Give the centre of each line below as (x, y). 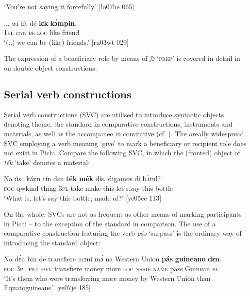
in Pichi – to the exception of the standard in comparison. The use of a (110, 223)
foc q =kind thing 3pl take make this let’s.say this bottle (89, 188)
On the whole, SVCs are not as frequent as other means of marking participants (123, 214)
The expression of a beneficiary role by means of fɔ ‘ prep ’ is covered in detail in (122, 58)
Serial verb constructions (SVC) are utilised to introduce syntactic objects (114, 114)
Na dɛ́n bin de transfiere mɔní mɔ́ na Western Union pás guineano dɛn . (113, 259)
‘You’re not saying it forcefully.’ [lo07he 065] (69, 6)
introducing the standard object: (52, 242)
